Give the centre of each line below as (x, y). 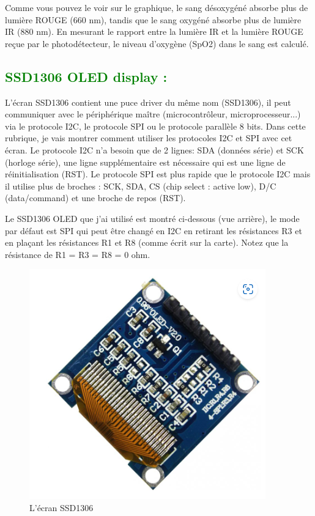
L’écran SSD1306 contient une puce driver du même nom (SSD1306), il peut (148, 102)
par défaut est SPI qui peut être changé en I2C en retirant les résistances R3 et (154, 230)
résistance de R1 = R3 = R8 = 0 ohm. (78, 254)
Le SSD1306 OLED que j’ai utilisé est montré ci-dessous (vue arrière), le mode (152, 218)
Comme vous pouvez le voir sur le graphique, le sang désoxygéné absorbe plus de (157, 7)
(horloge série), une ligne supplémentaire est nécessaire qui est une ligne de (145, 162)
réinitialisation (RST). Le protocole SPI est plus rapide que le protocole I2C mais (158, 174)
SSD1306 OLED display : (86, 76)
